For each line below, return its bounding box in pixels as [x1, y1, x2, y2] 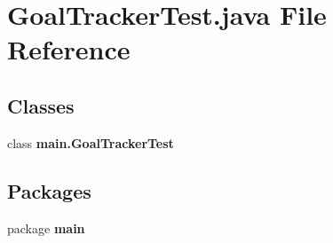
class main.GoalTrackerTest [7, 133, 174, 152]
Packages [7, 176, 91, 204]
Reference [7, 31, 131, 67]
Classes [7, 91, 75, 119]
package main [7, 218, 85, 237]
